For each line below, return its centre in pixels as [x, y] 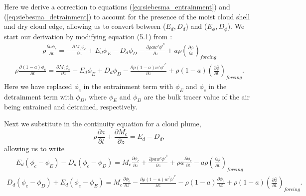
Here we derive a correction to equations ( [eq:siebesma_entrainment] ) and [117, 6]
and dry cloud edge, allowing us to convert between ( [85, 26]
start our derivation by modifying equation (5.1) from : [88, 36]
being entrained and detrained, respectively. [71, 107]
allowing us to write [34, 148]
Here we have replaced [38, 86]
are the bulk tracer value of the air [197, 96]
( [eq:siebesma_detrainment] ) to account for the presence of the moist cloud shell [127, 16]
